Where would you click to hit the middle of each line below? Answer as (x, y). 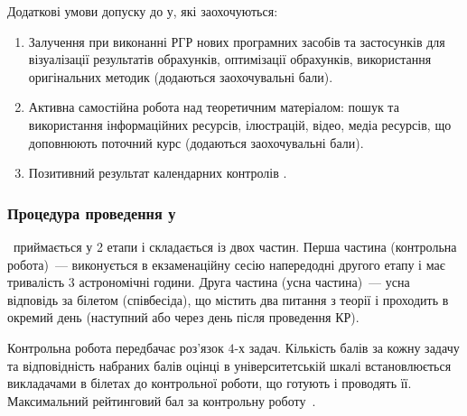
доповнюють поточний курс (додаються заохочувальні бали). (196, 142)
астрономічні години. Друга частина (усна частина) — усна (244, 282)
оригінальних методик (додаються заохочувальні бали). (181, 76)
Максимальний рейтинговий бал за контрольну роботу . (162, 400)
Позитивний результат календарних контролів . (158, 173)
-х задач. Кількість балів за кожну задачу (347, 347)
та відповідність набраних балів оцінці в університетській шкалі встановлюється (229, 365)
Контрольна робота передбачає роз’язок (116, 347)
